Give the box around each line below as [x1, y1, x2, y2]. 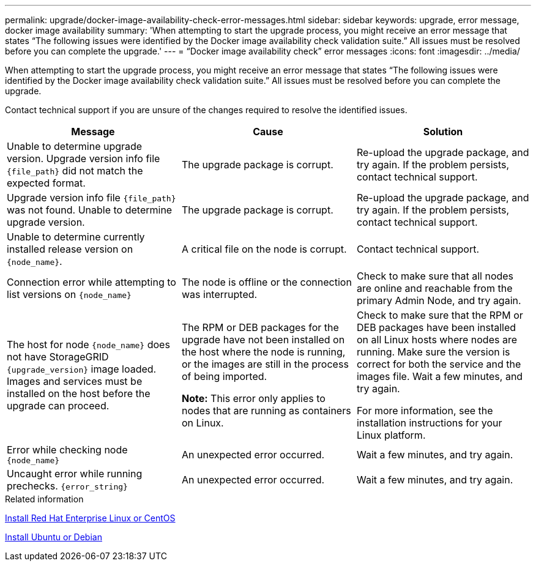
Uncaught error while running [7, 467, 143, 480]
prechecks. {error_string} [7, 480, 128, 492]
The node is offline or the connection [181, 276, 352, 288]
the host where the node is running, [181, 346, 346, 358]
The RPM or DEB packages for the [181, 321, 339, 333]
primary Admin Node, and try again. [356, 294, 521, 307]
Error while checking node [7, 444, 128, 456]
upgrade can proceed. [7, 400, 110, 412]
